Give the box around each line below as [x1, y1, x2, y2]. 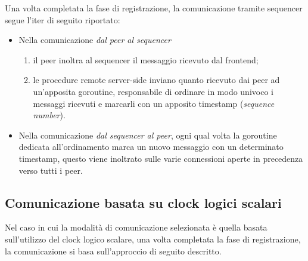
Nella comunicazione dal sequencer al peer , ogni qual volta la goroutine [18, 128, 277, 141]
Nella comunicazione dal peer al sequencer [18, 33, 171, 46]
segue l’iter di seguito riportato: [5, 13, 120, 26]
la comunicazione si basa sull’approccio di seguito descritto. [5, 244, 222, 257]
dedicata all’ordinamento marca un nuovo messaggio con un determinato [18, 140, 284, 153]
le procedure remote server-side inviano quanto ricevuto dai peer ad [33, 73, 280, 86]
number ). [33, 109, 66, 121]
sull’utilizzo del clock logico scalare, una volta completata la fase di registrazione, [5, 232, 301, 245]
